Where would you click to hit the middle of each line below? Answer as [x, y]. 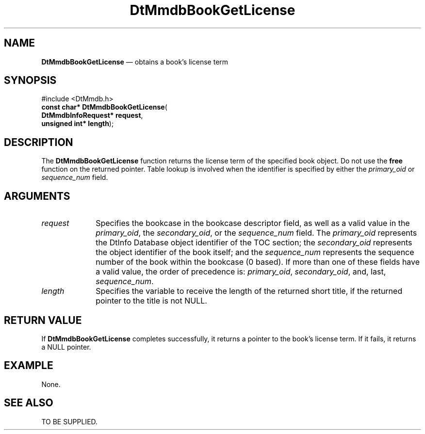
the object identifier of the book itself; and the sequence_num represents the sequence [255, 252]
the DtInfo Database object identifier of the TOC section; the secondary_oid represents [254, 243]
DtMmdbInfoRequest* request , [92, 115]
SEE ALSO [29, 403]
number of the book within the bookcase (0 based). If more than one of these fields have [258, 262]
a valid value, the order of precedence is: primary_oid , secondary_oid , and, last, [241, 272]
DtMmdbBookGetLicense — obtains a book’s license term [135, 62]
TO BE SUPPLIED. [70, 421]
